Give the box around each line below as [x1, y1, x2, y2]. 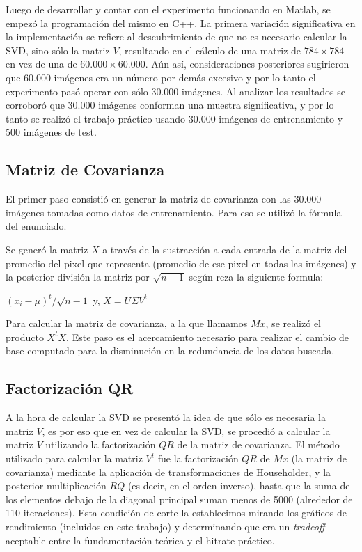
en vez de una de [6, 56, 77, 71]
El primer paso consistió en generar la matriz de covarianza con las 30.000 [6, 191, 322, 206]
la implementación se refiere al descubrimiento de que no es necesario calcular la [6, 29, 347, 44]
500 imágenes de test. [6, 125, 97, 139]
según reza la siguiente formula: [189, 269, 324, 284]
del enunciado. [6, 219, 67, 233]
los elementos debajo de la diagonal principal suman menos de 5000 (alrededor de [6, 491, 353, 506]
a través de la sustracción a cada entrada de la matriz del [102, 242, 347, 256]
